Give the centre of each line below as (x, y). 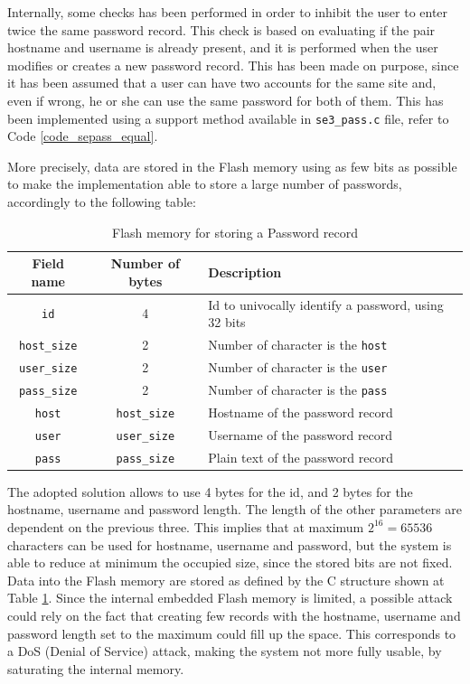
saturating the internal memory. (96, 668)
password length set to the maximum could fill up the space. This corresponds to (232, 633)
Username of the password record (301, 434)
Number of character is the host (298, 345)
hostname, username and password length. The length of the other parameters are (235, 509)
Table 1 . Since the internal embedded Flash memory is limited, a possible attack (230, 598)
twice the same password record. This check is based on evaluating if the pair (221, 29)
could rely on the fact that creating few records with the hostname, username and (234, 615)
